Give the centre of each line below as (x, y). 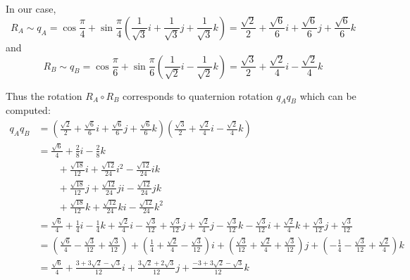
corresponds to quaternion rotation (198, 95)
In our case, (31, 8)
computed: (28, 110)
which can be (328, 95)
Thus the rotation (44, 95)
